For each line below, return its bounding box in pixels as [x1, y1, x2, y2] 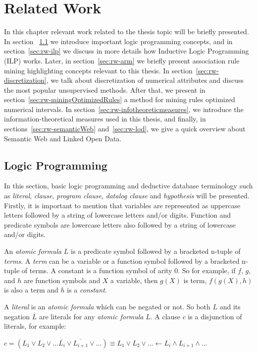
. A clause [150, 311, 181, 321]
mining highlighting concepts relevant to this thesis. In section [4, 65, 193, 75]
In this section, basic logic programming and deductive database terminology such [4, 180, 253, 191]
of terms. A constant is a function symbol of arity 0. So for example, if [21, 265, 236, 276]
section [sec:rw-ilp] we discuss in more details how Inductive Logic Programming [4, 46, 249, 56]
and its [219, 301, 241, 311]
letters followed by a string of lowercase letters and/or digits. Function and [4, 210, 231, 220]
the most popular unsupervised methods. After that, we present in [4, 84, 206, 95]
